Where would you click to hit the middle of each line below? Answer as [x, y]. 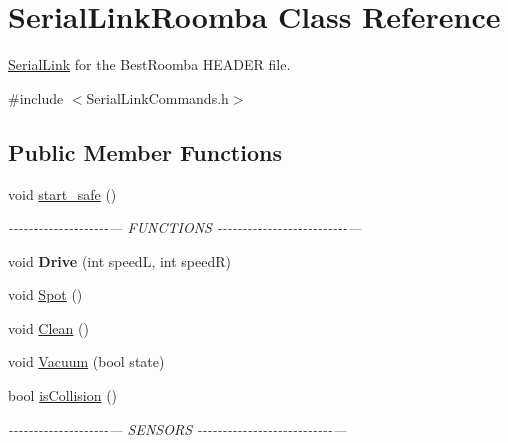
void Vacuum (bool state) [86, 361]
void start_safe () [62, 193]
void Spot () [45, 294]
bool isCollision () [63, 395]
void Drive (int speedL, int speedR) [119, 260]
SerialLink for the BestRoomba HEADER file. [149, 64]
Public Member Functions [145, 151]
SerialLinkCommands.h [157, 97]
